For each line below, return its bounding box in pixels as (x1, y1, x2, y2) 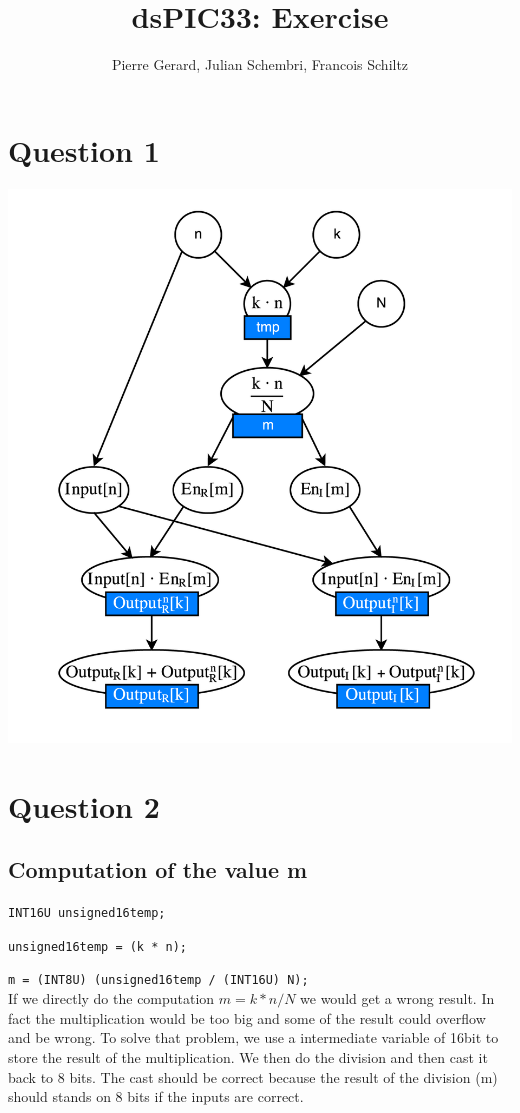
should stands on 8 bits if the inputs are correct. (8, 1086, 304, 1107)
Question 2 (8, 785, 160, 826)
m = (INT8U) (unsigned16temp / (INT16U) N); (8, 973, 309, 988)
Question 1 (8, 129, 160, 170)
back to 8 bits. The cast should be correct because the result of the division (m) (8, 1066, 498, 1087)
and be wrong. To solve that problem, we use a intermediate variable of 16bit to (8, 1027, 499, 1048)
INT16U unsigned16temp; (8, 906, 166, 921)
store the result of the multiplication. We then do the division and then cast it (8, 1046, 488, 1067)
